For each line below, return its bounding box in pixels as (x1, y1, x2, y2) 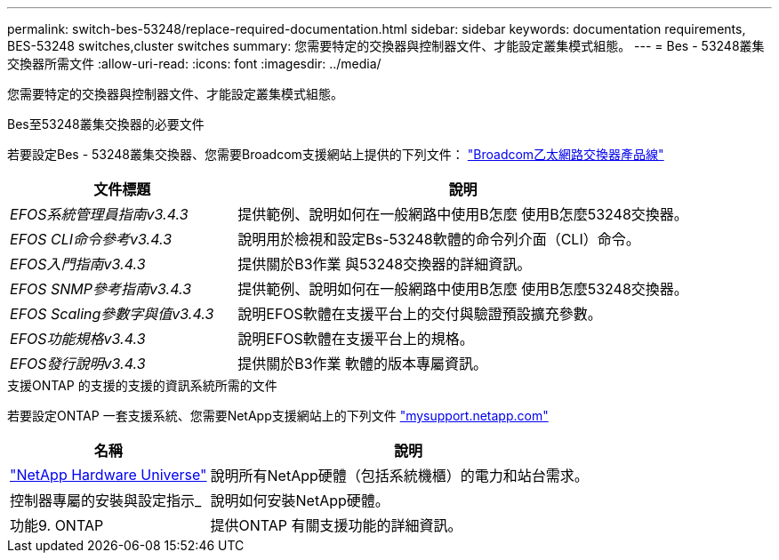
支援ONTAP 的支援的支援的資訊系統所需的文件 (7, 378, 277, 393)
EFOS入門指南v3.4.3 (10, 255, 146, 273)
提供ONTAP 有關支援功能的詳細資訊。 (210, 516, 462, 534)
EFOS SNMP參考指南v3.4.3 (10, 280, 192, 298)
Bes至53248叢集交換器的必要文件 (7, 116, 205, 132)
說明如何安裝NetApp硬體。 (210, 492, 389, 509)
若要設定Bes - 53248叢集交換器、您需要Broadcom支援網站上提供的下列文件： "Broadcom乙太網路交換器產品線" (7, 147, 664, 162)
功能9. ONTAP (10, 516, 104, 534)
